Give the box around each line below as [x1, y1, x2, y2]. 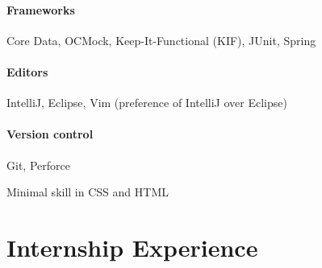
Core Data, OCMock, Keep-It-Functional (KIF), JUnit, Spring [6, 31, 316, 48]
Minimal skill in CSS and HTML [6, 183, 169, 200]
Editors [6, 63, 48, 80]
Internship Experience [6, 230, 258, 263]
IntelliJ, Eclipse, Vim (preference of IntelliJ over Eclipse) [6, 94, 287, 111]
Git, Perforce [6, 156, 70, 173]
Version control [6, 126, 94, 142]
